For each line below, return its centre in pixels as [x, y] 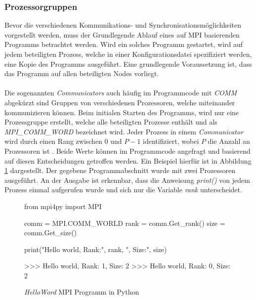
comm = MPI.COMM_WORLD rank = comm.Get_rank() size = [125, 223]
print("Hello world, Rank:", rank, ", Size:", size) [96, 249]
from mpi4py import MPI [63, 206]
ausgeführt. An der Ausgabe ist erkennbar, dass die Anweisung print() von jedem [127, 180]
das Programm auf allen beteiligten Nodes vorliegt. [82, 73]
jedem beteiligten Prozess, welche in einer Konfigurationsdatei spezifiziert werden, [128, 54]
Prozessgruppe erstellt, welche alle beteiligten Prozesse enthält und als [111, 122]
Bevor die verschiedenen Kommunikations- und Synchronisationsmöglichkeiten [123, 25]
